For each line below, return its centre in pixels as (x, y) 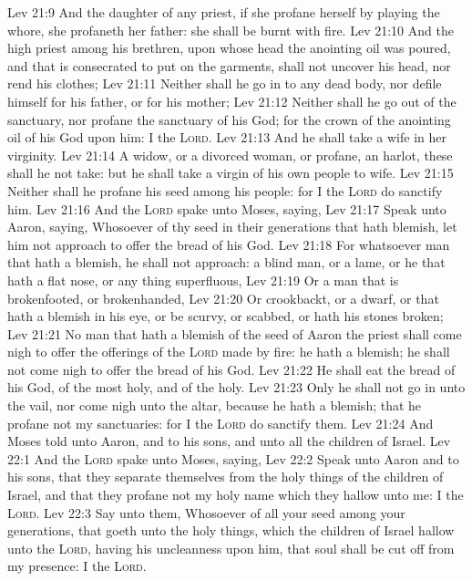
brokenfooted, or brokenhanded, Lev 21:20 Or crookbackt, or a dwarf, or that (223, 298)
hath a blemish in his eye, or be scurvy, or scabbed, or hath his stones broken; (226, 316)
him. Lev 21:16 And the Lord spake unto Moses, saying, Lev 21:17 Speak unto (227, 208)
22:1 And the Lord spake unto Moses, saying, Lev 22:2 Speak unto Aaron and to (233, 458)
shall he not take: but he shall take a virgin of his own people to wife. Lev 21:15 (231, 173)
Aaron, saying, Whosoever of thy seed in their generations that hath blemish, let (232, 227)
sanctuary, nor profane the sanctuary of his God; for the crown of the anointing (229, 119)
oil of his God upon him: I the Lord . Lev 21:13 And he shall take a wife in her (227, 137)
